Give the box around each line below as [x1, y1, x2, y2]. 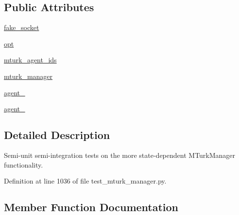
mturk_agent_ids [4, 55, 57, 65]
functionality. [4, 159, 43, 169]
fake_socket [4, 22, 39, 32]
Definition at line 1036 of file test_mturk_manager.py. [4, 176, 167, 186]
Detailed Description [4, 127, 110, 142]
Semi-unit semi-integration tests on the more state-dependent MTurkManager [4, 150, 236, 160]
